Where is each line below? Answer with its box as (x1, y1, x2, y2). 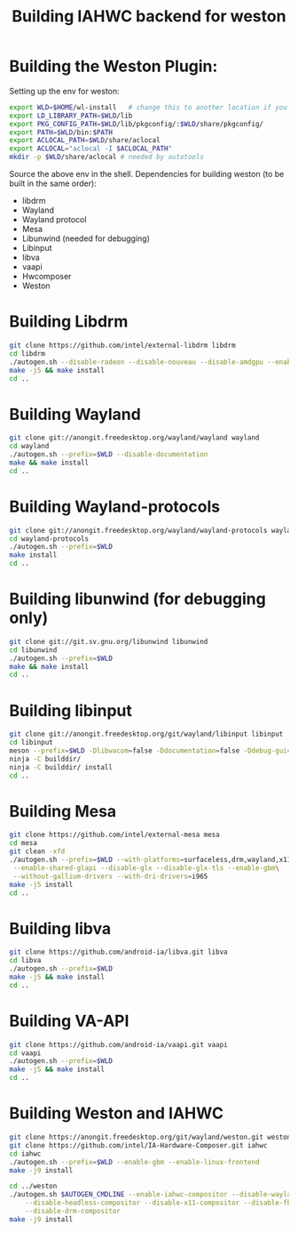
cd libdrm (9, 349, 46, 358)
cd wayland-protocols (9, 534, 90, 544)
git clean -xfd (9, 847, 66, 856)
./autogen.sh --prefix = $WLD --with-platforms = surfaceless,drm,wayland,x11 (9, 856, 292, 865)
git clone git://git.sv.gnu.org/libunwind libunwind (9, 637, 208, 646)
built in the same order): (9, 178, 98, 189)
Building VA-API (9, 1011, 129, 1031)
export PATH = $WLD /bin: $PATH (9, 127, 114, 137)
